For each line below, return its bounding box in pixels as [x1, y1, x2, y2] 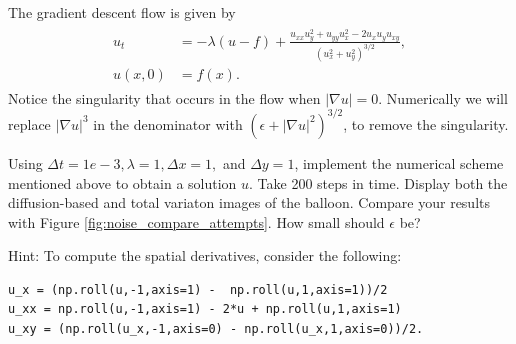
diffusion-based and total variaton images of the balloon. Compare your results [8, 192, 491, 213]
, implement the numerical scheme [294, 152, 504, 173]
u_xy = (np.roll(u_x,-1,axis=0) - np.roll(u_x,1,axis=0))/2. [8, 322, 424, 337]
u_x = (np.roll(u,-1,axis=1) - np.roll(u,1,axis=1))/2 [8, 282, 388, 297]
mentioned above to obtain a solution [8, 172, 237, 193]
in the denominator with [93, 113, 243, 134]
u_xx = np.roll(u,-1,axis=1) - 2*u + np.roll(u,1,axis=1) [8, 302, 402, 317]
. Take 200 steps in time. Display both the [249, 172, 508, 193]
